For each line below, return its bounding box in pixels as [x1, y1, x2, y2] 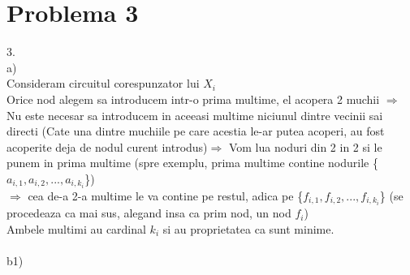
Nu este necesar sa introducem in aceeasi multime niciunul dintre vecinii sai [6, 106, 383, 123]
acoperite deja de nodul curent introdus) [6, 138, 208, 155]
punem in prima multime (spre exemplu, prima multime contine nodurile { [6, 154, 378, 171]
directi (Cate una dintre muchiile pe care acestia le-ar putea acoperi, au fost [6, 122, 385, 140]
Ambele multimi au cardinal [6, 220, 146, 237]
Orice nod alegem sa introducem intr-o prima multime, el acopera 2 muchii [6, 90, 380, 107]
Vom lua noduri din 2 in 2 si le [228, 138, 382, 155]
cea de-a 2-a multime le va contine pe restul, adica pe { [28, 187, 304, 204]
